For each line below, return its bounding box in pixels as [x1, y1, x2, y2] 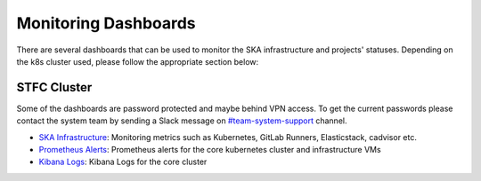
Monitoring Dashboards [16, 13, 196, 33]
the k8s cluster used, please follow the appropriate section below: [16, 56, 259, 67]
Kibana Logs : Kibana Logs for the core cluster [38, 156, 208, 168]
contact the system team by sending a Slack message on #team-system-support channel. [16, 115, 347, 126]
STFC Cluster [16, 80, 93, 95]
